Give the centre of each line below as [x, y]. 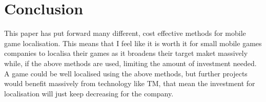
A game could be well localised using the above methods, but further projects [126, 73]
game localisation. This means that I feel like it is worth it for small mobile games [133, 43]
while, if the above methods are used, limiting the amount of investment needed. [130, 63]
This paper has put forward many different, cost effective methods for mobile [125, 33]
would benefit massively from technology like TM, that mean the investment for [130, 83]
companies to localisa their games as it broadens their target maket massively [126, 53]
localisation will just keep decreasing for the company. [89, 93]
